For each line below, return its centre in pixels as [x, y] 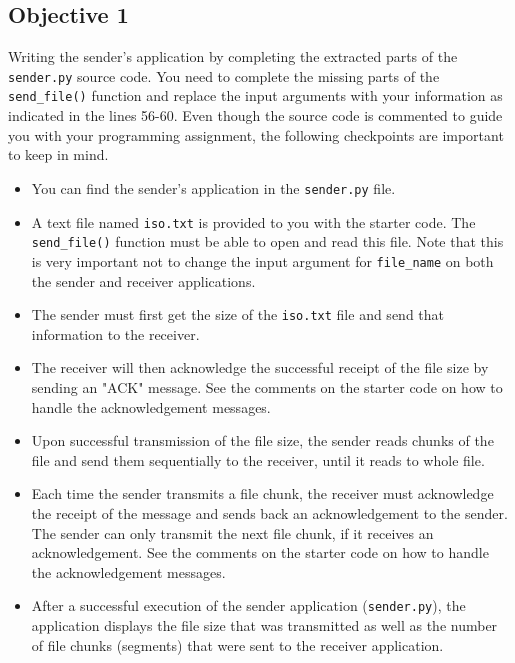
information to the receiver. [115, 333]
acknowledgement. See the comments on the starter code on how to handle [260, 552]
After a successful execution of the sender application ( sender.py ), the [248, 605]
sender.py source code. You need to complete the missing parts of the [224, 75]
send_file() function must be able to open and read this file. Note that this [267, 241]
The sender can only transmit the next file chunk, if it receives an [232, 532]
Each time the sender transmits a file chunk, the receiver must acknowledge [262, 493]
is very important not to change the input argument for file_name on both [262, 260]
